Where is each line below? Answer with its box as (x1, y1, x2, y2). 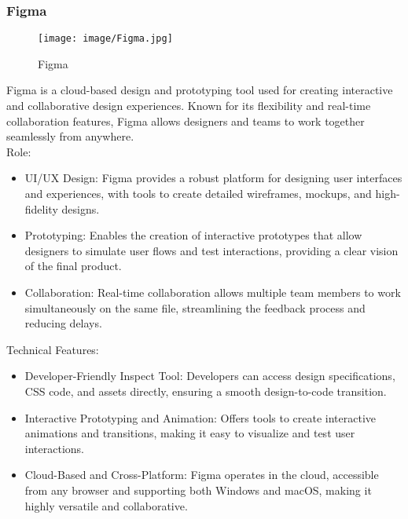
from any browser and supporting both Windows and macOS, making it (24, 481, 372, 498)
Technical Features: (6, 341, 99, 357)
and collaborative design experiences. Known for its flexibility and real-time (6, 97, 371, 114)
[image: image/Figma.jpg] (38, 33, 173, 45)
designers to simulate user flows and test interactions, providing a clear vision (24, 242, 399, 258)
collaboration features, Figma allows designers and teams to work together (6, 112, 365, 129)
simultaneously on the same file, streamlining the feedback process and (24, 299, 366, 316)
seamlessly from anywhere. (6, 128, 134, 144)
